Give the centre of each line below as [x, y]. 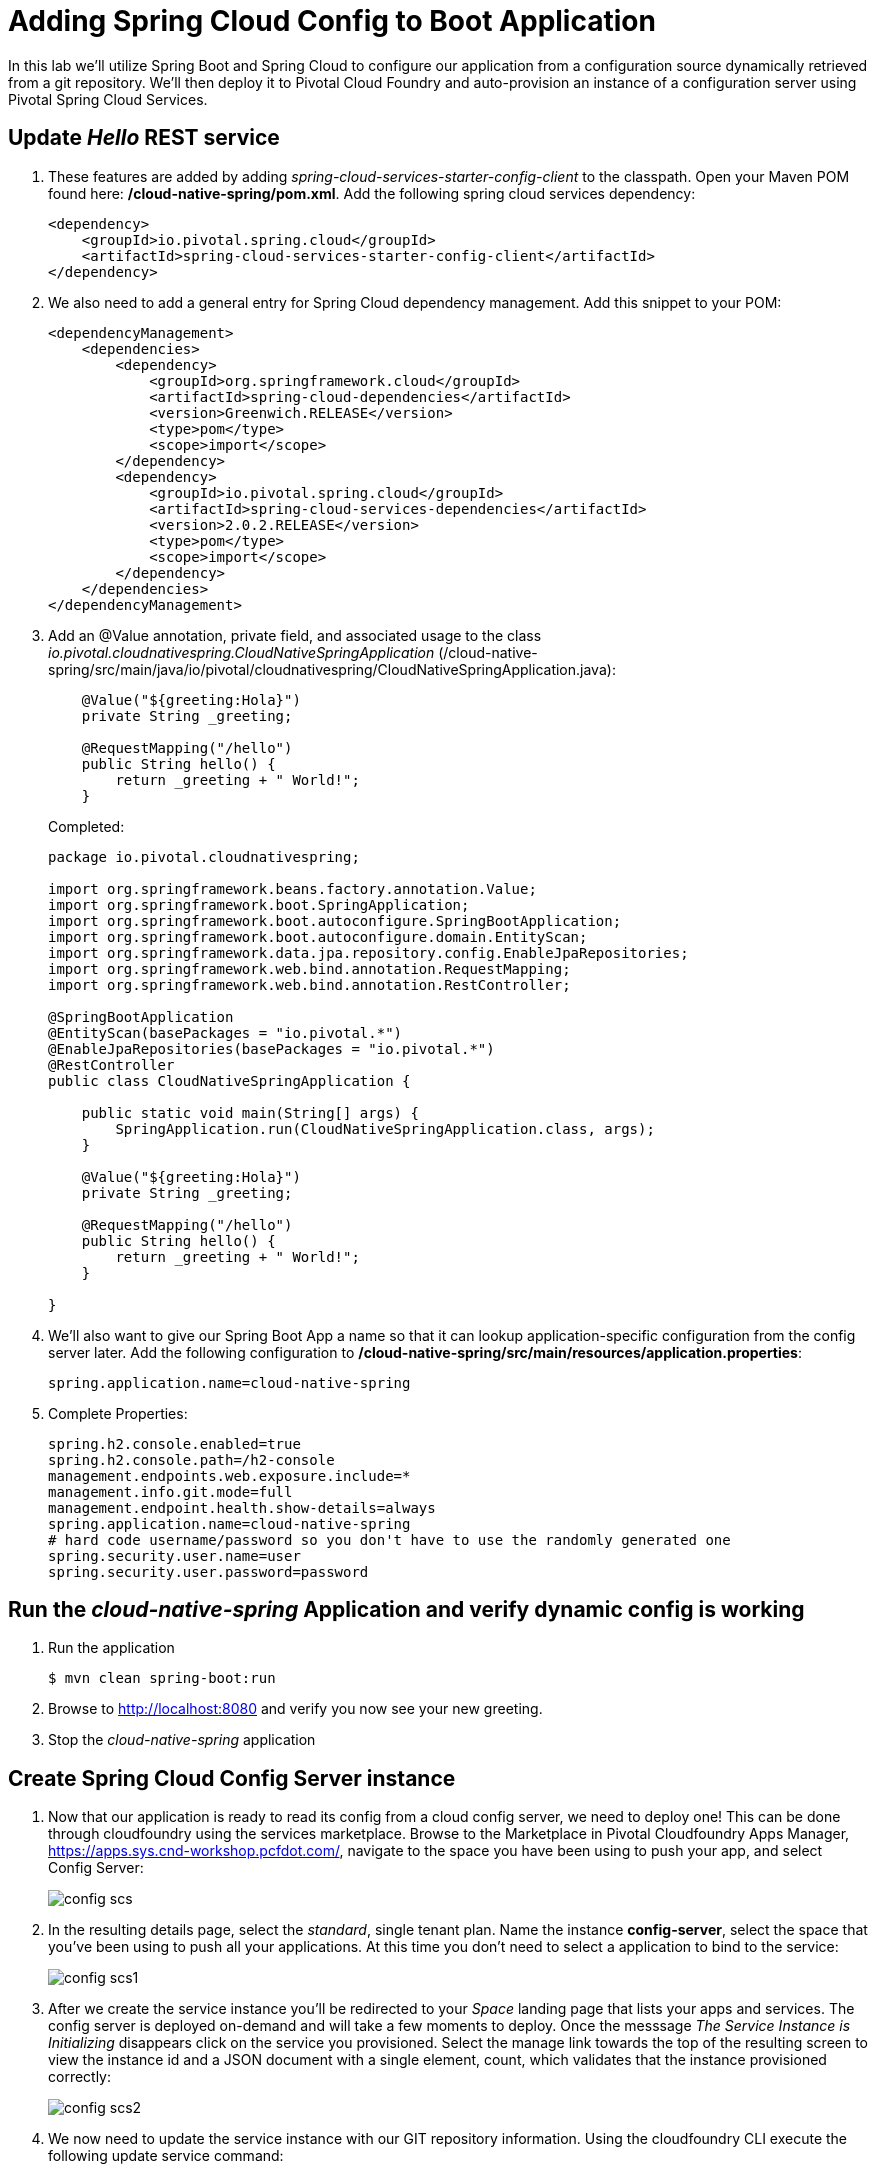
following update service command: [166, 2156]
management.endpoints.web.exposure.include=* [229, 1475]
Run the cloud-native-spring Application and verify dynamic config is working [406, 1610]
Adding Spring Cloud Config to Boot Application [332, 21]
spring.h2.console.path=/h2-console [191, 1459]
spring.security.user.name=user [174, 1555]
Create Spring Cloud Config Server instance [232, 1778]
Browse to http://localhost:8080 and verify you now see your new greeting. [295, 1709]
